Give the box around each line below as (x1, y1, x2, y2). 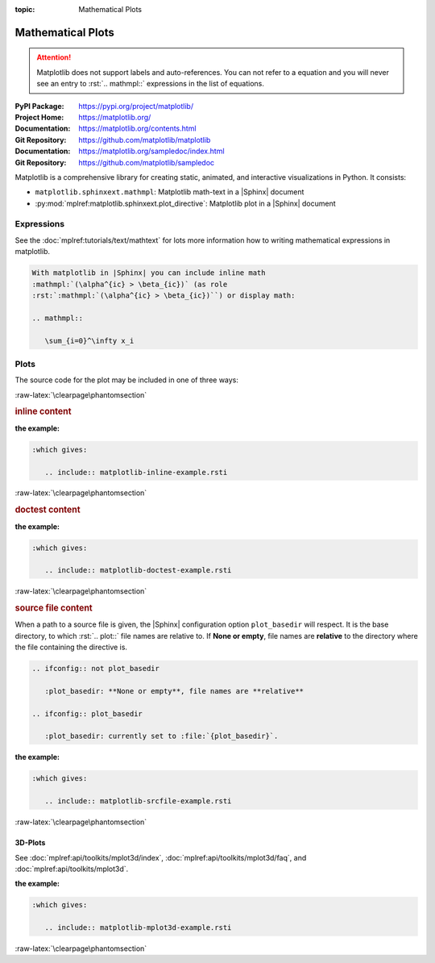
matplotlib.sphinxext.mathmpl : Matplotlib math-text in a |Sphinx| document (35, 187, 304, 197)
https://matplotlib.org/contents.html (78, 123, 197, 133)
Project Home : (14, 112, 64, 122)
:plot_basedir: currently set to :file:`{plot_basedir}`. (44, 732, 279, 741)
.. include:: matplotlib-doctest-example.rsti (44, 565, 232, 575)
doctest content (14, 504, 81, 515)
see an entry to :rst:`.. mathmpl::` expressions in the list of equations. (36, 79, 265, 89)
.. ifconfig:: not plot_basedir (31, 664, 160, 673)
